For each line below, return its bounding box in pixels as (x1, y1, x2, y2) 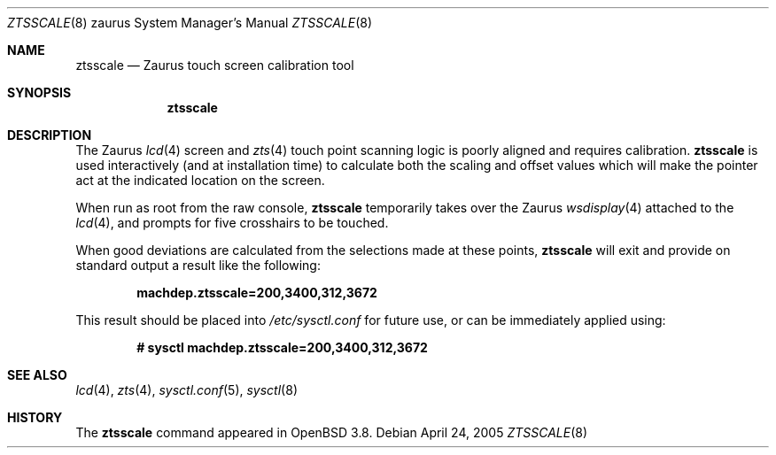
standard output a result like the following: (75, 258, 321, 273)
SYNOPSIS (7, 85, 72, 100)
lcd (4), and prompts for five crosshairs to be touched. (75, 215, 389, 230)
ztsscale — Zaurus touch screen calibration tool (75, 58, 354, 73)
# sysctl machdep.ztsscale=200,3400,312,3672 (136, 340, 428, 355)
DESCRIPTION (7, 127, 92, 143)
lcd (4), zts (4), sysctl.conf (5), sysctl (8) (75, 382, 298, 397)
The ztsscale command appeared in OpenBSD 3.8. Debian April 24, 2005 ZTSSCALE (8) (75, 425, 588, 440)
